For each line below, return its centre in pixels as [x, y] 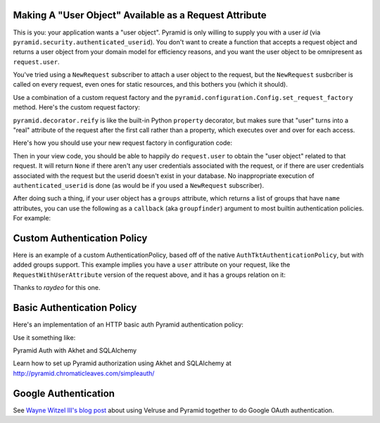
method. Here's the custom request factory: [77, 107]
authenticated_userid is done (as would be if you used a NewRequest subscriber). [138, 185]
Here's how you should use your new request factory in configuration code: [122, 143]
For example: [32, 218]
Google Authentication [64, 393]
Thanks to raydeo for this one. [57, 288]
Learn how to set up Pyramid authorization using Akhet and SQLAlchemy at [122, 363]
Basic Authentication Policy [75, 308]
